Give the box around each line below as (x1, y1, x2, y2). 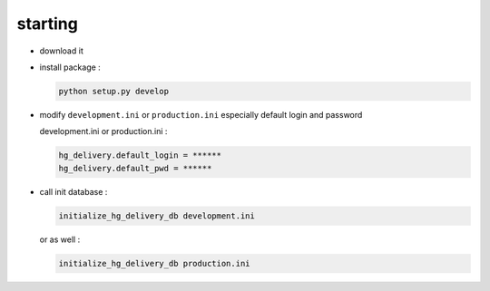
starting (16, 14, 79, 34)
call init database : (39, 186, 108, 197)
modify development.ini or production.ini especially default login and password (39, 109, 363, 120)
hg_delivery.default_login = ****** (58, 150, 222, 160)
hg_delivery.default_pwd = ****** (58, 163, 212, 173)
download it (39, 45, 83, 56)
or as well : (39, 234, 81, 245)
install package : (39, 62, 102, 73)
